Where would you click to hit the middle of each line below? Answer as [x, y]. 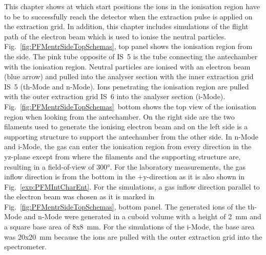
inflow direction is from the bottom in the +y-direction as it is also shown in [125, 177]
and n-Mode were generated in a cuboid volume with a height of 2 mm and [142, 216]
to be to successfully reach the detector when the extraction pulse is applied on [128, 16]
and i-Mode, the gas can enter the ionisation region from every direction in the [128, 146]
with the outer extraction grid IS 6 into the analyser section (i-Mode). [115, 96]
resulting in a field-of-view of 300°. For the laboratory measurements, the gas [125, 166]
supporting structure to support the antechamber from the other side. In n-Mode [131, 136]
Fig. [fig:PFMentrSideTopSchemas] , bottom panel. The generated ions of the [125, 206]
